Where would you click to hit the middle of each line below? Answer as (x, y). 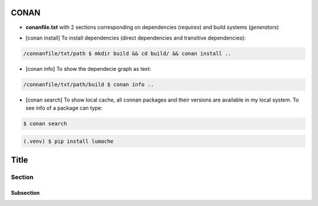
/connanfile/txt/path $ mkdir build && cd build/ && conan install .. (127, 53)
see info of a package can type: (64, 108)
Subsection (25, 192)
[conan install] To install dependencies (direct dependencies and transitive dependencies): (136, 38)
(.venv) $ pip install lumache (69, 141)
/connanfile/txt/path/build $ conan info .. (89, 84)
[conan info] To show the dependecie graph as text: (88, 68)
